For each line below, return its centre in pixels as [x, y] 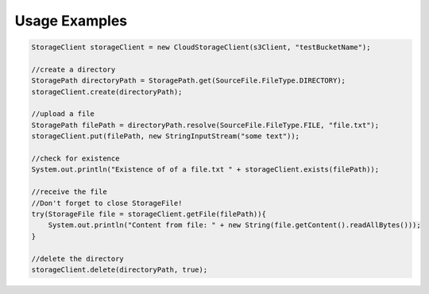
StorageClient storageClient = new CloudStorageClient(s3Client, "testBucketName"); [201, 47]
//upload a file [63, 114]
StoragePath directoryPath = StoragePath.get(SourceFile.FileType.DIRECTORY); [188, 81]
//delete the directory [78, 259]
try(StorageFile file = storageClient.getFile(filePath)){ [149, 214]
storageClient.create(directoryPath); [107, 92]
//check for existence [75, 159]
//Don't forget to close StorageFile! [107, 203]
